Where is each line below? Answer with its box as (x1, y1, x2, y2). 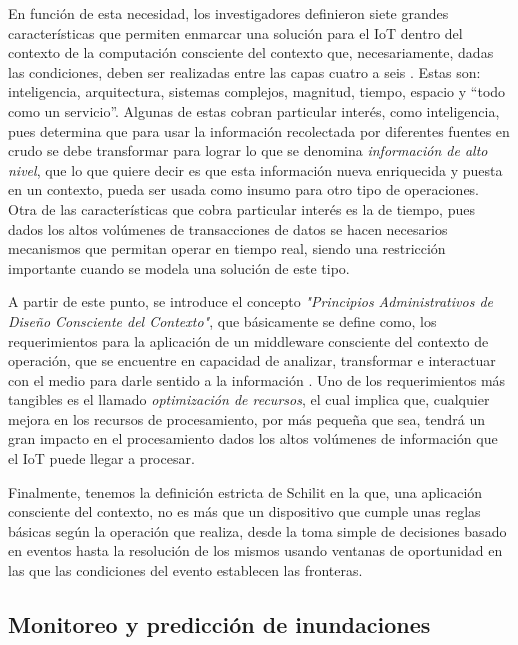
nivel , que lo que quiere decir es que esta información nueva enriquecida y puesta (8, 159, 503, 180)
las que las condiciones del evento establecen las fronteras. (8, 560, 363, 581)
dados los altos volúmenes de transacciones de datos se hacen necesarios (8, 218, 448, 239)
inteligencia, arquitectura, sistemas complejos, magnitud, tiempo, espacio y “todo (8, 81, 506, 102)
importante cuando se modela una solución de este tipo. (8, 257, 350, 278)
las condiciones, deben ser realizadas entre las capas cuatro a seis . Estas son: (8, 61, 481, 82)
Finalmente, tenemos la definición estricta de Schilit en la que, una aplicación (8, 481, 483, 502)
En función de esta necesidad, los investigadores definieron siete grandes (8, 3, 449, 23)
